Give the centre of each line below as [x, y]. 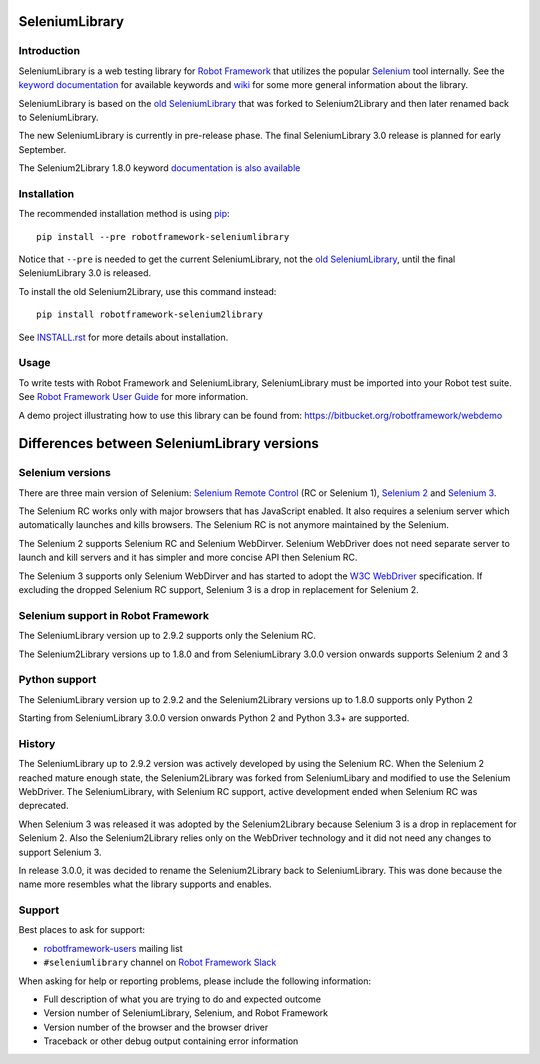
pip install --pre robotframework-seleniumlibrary [163, 236]
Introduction [49, 51]
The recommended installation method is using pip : [124, 214]
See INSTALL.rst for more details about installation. [123, 337]
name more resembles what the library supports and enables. [145, 884]
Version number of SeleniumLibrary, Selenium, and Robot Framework [186, 1013]
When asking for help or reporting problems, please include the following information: [195, 981]
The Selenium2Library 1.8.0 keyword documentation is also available [159, 168]
